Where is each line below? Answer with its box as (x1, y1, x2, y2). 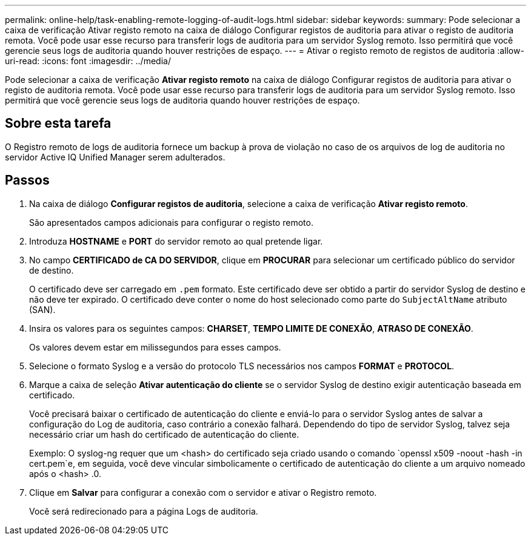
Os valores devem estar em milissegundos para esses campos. (29, 341, 281, 352)
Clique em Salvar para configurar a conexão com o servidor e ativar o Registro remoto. (29, 487, 377, 498)
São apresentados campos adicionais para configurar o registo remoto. (29, 217, 313, 228)
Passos (5, 173, 50, 188)
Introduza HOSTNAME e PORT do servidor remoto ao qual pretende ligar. (29, 235, 323, 246)
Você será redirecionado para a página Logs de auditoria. (29, 505, 258, 516)
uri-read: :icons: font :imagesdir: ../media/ (5, 56, 171, 66)
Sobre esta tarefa (5, 116, 112, 131)
